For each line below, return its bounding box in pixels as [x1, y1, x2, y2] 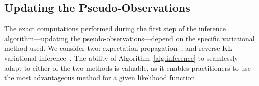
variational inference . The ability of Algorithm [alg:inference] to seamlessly [4, 52, 238, 63]
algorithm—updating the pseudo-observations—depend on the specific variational [4, 33, 255, 43]
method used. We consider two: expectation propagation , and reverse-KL [4, 43, 232, 53]
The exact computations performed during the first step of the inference [4, 23, 226, 34]
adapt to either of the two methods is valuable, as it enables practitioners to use [4, 62, 251, 73]
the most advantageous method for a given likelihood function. [4, 72, 197, 83]
